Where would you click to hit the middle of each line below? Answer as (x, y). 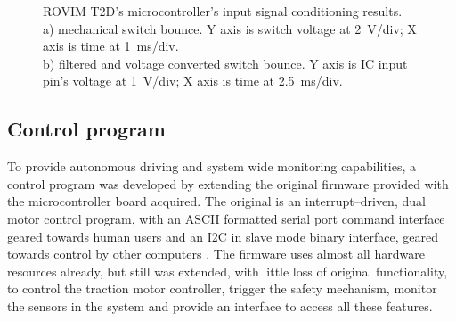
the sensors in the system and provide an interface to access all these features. (220, 305)
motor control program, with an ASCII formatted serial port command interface (226, 218)
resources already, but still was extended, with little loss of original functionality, (228, 271)
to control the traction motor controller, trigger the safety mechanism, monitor (222, 288)
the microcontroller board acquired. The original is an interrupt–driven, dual (216, 201)
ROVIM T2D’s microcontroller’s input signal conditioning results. (223, 11)
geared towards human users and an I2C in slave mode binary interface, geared (223, 236)
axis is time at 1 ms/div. (111, 46)
